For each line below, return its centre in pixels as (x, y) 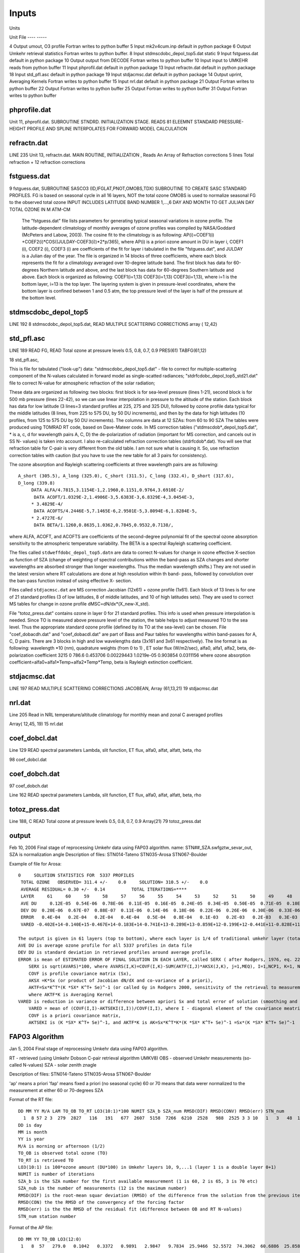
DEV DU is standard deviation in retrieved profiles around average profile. (116, 953)
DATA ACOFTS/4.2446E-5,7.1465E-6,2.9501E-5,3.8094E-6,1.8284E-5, (115, 511)
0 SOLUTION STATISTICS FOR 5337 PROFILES (76, 875)
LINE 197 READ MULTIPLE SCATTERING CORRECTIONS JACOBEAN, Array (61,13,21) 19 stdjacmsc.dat (114, 689)
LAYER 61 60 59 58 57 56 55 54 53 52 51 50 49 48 (156, 896)
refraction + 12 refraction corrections (47, 162)
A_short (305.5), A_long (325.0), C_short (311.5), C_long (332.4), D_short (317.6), (126, 476)
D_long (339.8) (37, 483)
